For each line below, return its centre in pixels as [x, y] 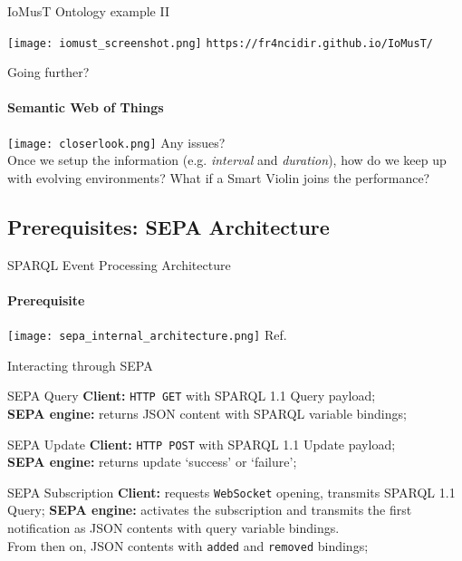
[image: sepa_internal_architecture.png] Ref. [147, 335]
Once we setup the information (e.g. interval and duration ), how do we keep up [227, 160]
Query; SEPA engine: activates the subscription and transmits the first [210, 510]
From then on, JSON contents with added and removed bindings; [188, 545]
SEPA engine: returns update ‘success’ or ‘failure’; [152, 462]
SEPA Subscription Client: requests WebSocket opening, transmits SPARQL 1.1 [231, 492]
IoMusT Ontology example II [88, 11]
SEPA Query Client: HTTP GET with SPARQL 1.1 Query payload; [192, 396]
